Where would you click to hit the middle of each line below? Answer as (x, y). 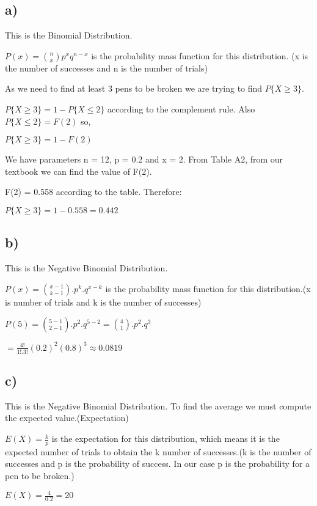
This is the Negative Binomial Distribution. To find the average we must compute (158, 405)
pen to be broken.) (40, 476)
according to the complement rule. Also (181, 108)
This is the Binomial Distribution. (69, 35)
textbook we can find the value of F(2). (78, 171)
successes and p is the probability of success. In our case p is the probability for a (158, 464)
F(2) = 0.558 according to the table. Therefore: (93, 192)
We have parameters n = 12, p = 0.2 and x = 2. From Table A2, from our (144, 159)
